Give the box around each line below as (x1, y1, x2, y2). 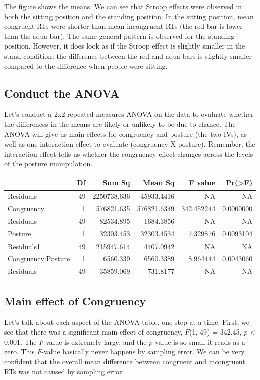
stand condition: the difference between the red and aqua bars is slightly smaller (4, 50, 252, 61)
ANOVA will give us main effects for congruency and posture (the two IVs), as (4, 128, 247, 139)
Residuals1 (8, 241, 40, 251)
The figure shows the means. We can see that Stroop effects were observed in (4, 1, 242, 11)
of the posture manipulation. (4, 158, 93, 169)
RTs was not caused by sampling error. (4, 366, 124, 376)
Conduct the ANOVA (4, 85, 120, 101)
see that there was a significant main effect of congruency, (4, 326, 183, 337)
